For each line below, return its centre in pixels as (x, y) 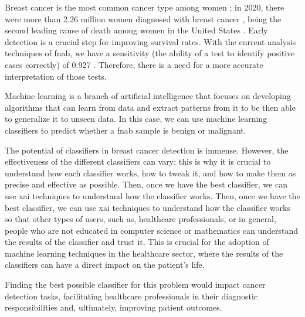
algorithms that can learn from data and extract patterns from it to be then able (150, 107)
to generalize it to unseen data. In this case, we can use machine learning (136, 119)
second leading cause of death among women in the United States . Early (136, 30)
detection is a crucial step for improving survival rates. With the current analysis (150, 41)
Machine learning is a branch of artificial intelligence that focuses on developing (148, 96)
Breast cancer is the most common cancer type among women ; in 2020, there (145, 7)
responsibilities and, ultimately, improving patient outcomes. (113, 307)
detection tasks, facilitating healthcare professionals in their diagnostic (131, 296)
